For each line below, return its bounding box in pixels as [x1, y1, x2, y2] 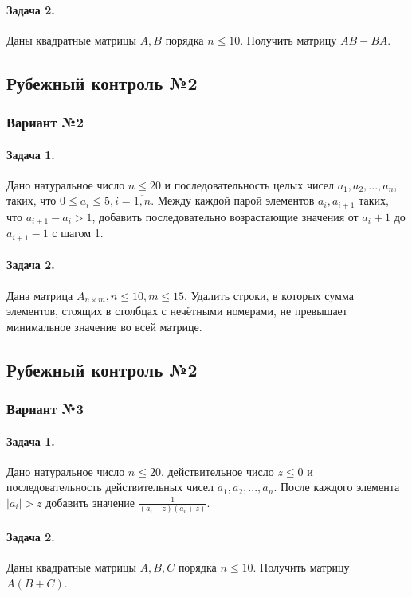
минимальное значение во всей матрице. [6, 318, 202, 334]
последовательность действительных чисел [6, 478, 214, 495]
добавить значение [45, 494, 135, 510]
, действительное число [160, 462, 274, 479]
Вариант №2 [6, 112, 84, 132]
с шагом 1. [52, 224, 104, 241]
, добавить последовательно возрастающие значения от [92, 208, 359, 224]
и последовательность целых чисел [164, 176, 334, 193]
